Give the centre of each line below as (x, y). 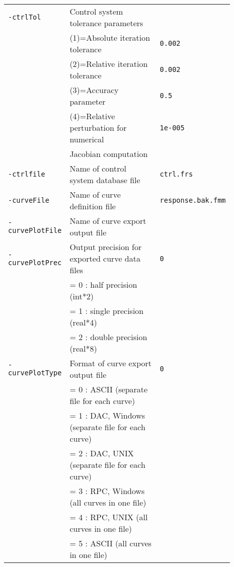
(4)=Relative (92, 116)
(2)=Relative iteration (109, 64)
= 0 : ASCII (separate (109, 389)
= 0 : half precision (103, 285)
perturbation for (98, 128)
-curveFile (29, 200)
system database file (105, 180)
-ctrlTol (25, 17)
